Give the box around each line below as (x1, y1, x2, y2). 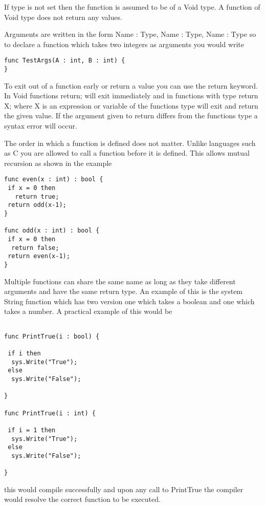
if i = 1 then (8, 426, 56, 434)
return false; (11, 244, 59, 251)
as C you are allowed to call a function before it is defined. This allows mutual (4, 147, 250, 158)
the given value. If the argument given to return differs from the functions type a (4, 110, 258, 121)
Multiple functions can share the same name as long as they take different (4, 276, 236, 286)
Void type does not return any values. (4, 11, 122, 22)
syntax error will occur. (4, 120, 77, 131)
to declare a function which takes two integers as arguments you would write (4, 38, 245, 49)
